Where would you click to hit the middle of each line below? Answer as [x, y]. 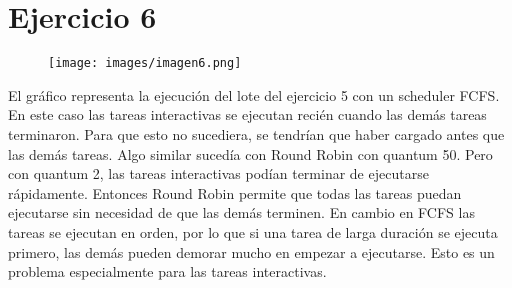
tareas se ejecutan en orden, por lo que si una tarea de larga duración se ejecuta [253, 231]
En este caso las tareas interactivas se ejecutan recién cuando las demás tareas [247, 114]
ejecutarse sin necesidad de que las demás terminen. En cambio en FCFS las [241, 212]
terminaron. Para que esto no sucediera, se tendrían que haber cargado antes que [256, 133]
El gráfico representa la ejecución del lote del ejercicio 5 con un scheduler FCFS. [254, 94]
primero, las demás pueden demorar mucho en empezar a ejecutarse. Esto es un [251, 251]
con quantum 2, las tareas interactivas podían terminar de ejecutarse [218, 173]
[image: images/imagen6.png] [145, 63]
